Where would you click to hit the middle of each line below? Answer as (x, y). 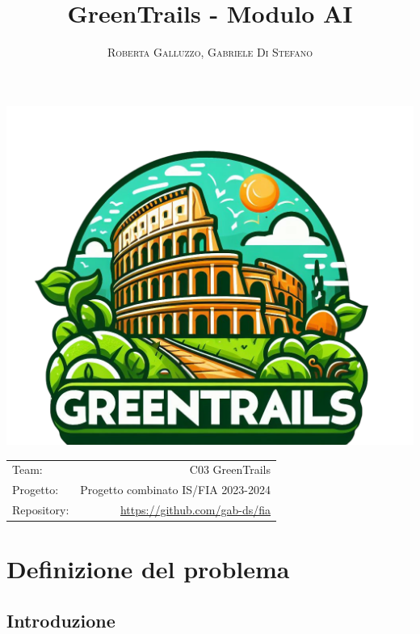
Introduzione (61, 620)
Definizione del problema (148, 569)
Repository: (41, 510)
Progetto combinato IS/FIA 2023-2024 (176, 490)
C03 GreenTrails (230, 469)
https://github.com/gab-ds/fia (195, 510)
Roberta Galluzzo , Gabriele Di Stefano (210, 52)
